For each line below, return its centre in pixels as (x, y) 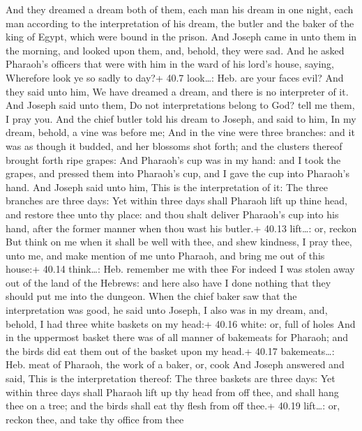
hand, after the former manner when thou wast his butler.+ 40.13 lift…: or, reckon (181, 228)
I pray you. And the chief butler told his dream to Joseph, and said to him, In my (181, 118)
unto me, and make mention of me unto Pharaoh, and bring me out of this (165, 255)
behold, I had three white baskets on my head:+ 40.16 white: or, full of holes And (181, 323)
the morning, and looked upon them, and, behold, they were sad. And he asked (175, 50)
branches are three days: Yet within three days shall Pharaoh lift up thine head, (176, 201)
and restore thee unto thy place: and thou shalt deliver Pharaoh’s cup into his (172, 214)
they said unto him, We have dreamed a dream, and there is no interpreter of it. (177, 91)
